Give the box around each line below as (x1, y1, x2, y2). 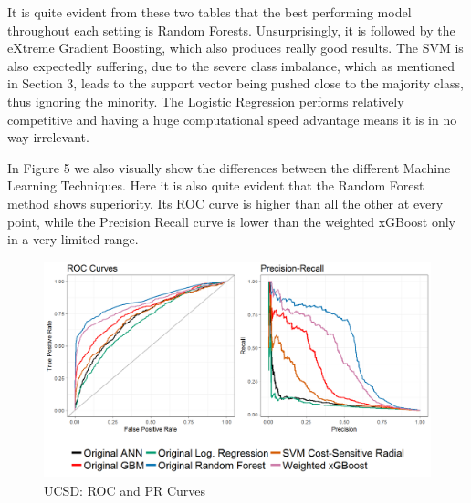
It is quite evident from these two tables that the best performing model (7, 3, 412, 21)
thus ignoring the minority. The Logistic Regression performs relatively (7, 91, 404, 110)
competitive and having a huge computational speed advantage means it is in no (7, 109, 457, 128)
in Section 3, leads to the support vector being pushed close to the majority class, (7, 74, 464, 93)
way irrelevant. (7, 128, 89, 147)
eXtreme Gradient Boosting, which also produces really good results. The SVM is (7, 38, 464, 57)
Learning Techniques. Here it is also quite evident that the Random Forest (7, 176, 424, 195)
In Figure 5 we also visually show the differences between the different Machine (7, 158, 451, 177)
